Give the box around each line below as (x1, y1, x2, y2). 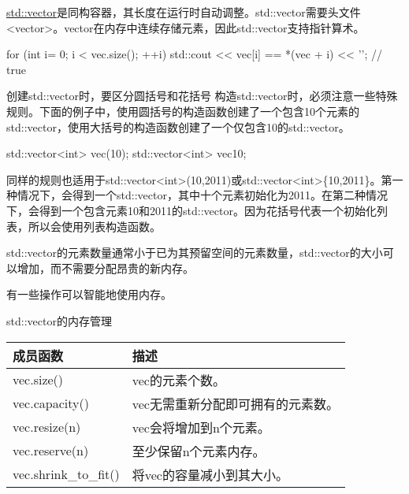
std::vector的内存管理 (6, 312, 112, 329)
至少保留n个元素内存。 (132, 441, 266, 460)
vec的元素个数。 (132, 370, 225, 389)
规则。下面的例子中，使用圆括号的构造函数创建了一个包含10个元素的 (6, 102, 359, 119)
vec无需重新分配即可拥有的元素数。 (132, 394, 339, 413)
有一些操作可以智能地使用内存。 (6, 286, 172, 303)
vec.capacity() (13, 394, 89, 412)
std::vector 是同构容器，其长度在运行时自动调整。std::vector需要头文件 (6, 4, 361, 20)
